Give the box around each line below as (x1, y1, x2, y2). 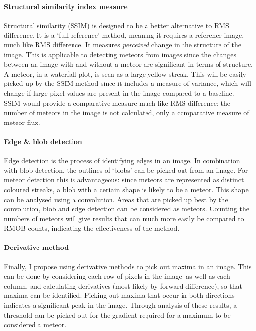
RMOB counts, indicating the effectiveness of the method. (4, 223, 180, 233)
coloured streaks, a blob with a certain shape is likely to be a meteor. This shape (4, 184, 249, 194)
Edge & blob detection (4, 136, 82, 146)
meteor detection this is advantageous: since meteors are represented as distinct (4, 174, 244, 185)
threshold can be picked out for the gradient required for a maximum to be (4, 309, 231, 320)
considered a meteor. (4, 319, 67, 330)
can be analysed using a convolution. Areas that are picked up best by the (4, 194, 228, 204)
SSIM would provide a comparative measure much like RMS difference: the (4, 97, 230, 108)
